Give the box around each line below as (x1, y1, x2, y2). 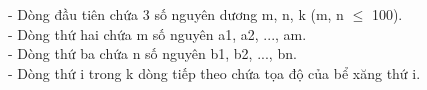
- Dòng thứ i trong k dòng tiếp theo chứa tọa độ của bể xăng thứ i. (8, 62, 421, 83)
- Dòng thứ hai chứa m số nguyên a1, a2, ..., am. (8, 23, 307, 44)
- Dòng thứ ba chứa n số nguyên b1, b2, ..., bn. (8, 43, 297, 64)
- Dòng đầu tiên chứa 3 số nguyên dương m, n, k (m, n (8, 4, 344, 24)
